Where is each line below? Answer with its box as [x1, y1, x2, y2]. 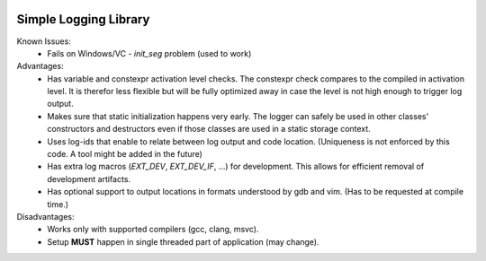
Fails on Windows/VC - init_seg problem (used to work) [47, 48, 252, 58]
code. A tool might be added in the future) [47, 149, 202, 160]
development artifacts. [47, 173, 130, 184]
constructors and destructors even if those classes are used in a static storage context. [47, 124, 371, 135]
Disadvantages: [16, 211, 75, 222]
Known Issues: [16, 36, 71, 47]
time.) [47, 198, 69, 210]
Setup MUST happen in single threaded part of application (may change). [47, 236, 319, 247]
